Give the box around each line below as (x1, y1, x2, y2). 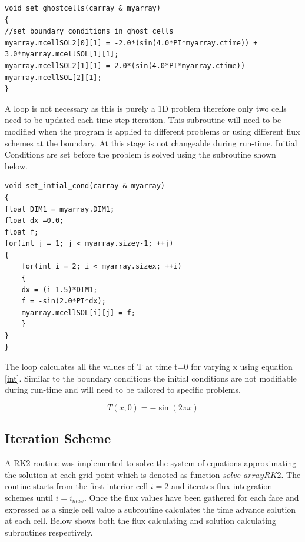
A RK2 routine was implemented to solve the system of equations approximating (5, 457, 297, 469)
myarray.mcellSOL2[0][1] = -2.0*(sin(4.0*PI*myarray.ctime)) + (5, 38, 258, 47)
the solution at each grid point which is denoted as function (5, 468, 220, 480)
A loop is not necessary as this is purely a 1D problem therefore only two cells (5, 102, 287, 114)
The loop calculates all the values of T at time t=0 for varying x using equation (5, 360, 293, 373)
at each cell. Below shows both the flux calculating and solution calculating (5, 514, 276, 527)
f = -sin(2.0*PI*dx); (21, 297, 106, 306)
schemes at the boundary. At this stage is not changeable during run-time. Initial (5, 136, 297, 149)
